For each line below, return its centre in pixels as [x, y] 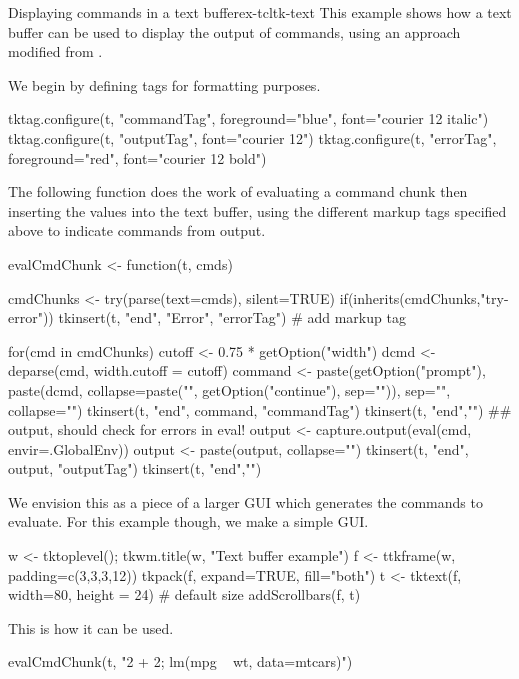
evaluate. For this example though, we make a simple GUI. [188, 521]
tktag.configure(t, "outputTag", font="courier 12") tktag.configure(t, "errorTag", [252, 137]
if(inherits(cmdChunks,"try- [424, 297]
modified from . [55, 51]
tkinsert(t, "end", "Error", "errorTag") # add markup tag [232, 317]
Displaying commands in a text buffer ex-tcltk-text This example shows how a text [260, 12]
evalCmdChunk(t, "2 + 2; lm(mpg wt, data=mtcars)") [180, 661]
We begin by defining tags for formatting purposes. [164, 84]
